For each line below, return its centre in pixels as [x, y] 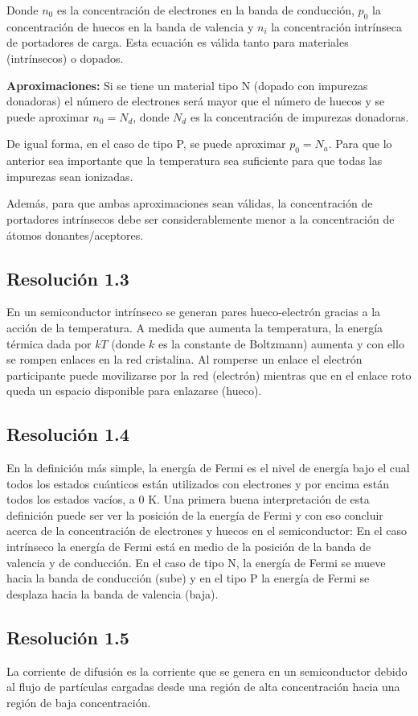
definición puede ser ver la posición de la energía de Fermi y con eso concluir [195, 514]
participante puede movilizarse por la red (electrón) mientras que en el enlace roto [209, 374]
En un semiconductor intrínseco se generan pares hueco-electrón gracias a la [194, 312]
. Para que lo [360, 144]
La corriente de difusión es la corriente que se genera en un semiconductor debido [207, 671]
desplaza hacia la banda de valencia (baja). [113, 593]
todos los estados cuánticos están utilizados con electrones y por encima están [198, 483]
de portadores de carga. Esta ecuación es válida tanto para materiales [178, 42]
